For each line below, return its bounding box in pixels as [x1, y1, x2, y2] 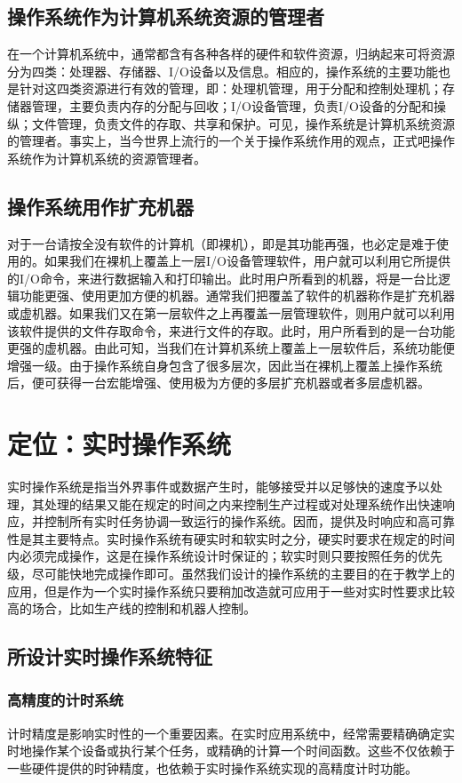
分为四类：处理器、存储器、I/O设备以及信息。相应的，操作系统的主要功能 [7, 61, 438, 80]
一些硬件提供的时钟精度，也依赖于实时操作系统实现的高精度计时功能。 [7, 758, 418, 777]
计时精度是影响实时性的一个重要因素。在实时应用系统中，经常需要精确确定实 [7, 723, 455, 742]
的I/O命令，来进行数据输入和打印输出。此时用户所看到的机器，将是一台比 [7, 268, 438, 287]
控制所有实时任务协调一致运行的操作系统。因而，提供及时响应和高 [44, 512, 430, 531]
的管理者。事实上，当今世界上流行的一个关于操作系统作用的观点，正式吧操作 [7, 132, 455, 150]
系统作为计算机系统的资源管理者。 [7, 148, 206, 167]
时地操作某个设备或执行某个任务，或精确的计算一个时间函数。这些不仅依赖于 [7, 741, 455, 760]
